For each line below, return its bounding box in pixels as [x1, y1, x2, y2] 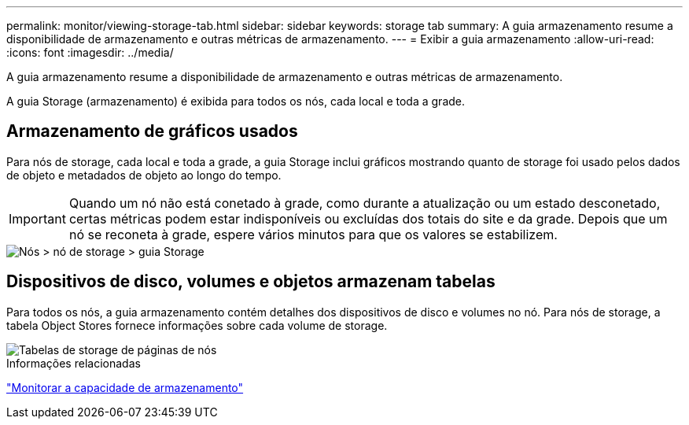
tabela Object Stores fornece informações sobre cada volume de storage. [6, 318, 388, 332]
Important [9, 210, 66, 227]
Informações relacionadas [6, 356, 141, 370]
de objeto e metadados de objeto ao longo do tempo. [6, 168, 282, 182]
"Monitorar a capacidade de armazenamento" [6, 380, 244, 394]
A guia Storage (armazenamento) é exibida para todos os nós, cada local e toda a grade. [6, 94, 466, 108]
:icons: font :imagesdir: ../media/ [6, 46, 174, 59]
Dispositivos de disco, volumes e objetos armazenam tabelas [6, 272, 496, 292]
